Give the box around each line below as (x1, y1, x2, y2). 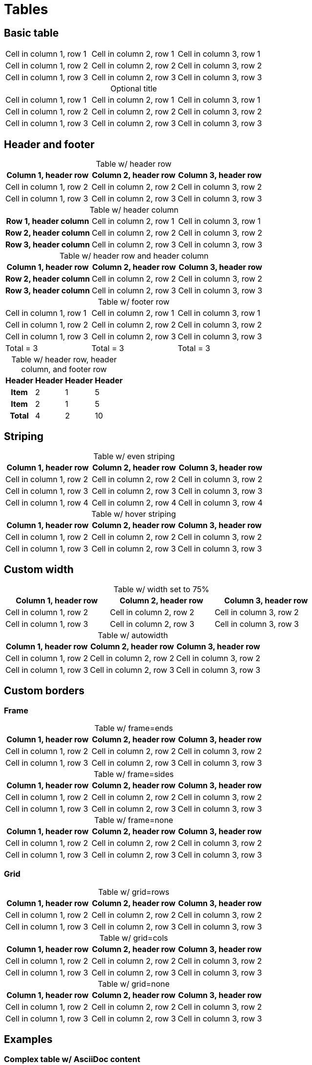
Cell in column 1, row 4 (5, 497, 88, 508)
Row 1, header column (6, 216, 89, 226)
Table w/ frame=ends (94, 723, 173, 733)
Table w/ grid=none (98, 978, 170, 989)
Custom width (4, 563, 74, 576)
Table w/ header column (89, 205, 179, 215)
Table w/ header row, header (11, 355, 117, 365)
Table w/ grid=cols (99, 932, 168, 943)
